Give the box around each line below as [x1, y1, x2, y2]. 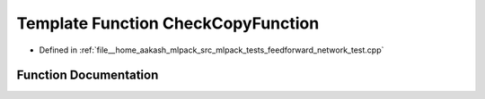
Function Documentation [16, 68, 159, 83]
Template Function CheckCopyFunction [16, 13, 320, 33]
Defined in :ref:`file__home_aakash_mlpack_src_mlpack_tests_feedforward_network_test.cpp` [39, 45, 384, 55]
